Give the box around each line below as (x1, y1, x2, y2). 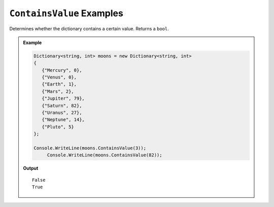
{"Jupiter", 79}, (41, 96, 85, 101)
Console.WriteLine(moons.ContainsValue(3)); (33, 145, 147, 151)
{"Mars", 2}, (41, 89, 75, 94)
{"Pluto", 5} (41, 124, 75, 130)
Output (23, 165, 39, 172)
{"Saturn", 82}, (41, 103, 82, 108)
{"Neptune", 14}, (41, 117, 85, 122)
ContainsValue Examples (9, 8, 124, 19)
